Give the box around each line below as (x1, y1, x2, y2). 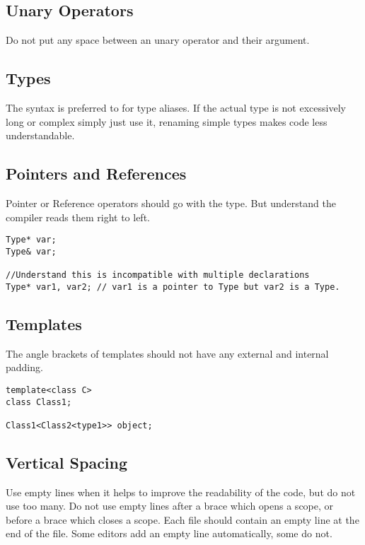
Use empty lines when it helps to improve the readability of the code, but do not (6, 484, 356, 499)
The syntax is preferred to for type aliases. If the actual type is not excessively (6, 100, 346, 115)
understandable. (6, 128, 75, 143)
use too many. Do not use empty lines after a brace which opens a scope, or (6, 498, 334, 513)
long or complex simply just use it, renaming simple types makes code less (6, 114, 328, 129)
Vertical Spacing (6, 451, 128, 473)
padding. (6, 360, 43, 375)
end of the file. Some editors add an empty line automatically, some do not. (6, 526, 332, 541)
